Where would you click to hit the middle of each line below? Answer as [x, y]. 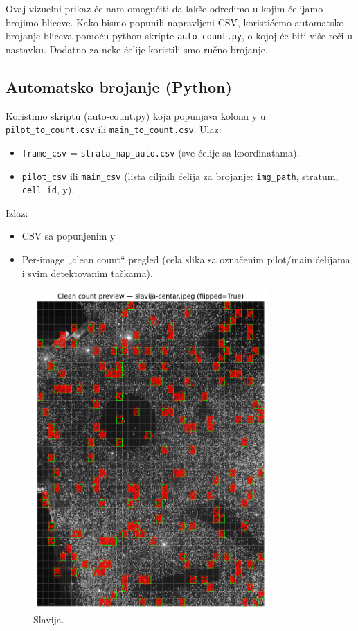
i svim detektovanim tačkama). [87, 273]
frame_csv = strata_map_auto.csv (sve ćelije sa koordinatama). [161, 152]
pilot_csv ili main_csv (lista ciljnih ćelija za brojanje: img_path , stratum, [180, 176]
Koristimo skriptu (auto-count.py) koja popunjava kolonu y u [136, 115]
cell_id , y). [48, 189]
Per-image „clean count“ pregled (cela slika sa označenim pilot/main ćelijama [186, 259]
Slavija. [49, 620]
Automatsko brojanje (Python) [119, 86]
